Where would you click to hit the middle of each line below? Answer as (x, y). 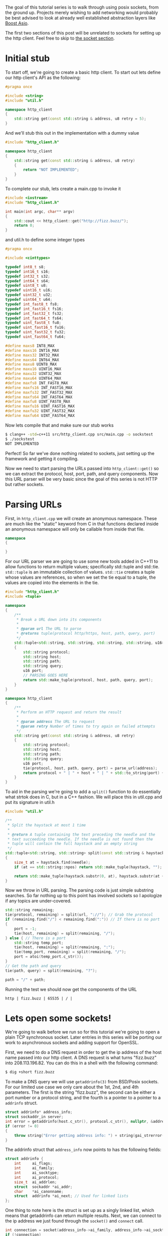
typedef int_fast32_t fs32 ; (34, 313)
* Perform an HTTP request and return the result (69, 712)
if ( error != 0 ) (22, 1126)
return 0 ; (24, 226)
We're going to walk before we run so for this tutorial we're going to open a (82, 1032)
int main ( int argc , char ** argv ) (40, 212)
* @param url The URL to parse (49, 629)
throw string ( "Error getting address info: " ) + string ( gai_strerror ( (89, 1135)
